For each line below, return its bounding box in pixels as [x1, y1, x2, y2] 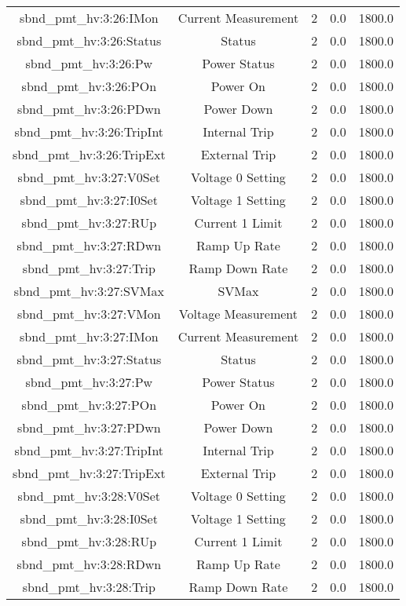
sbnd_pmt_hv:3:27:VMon [16, 305, 161, 323]
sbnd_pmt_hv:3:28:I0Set [20, 509, 158, 528]
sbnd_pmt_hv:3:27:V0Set [17, 168, 161, 186]
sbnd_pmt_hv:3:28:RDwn [16, 555, 162, 573]
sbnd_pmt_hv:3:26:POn [21, 77, 157, 95]
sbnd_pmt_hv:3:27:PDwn [16, 418, 161, 436]
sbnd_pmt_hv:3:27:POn [21, 396, 157, 414]
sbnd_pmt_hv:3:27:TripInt [14, 441, 164, 459]
